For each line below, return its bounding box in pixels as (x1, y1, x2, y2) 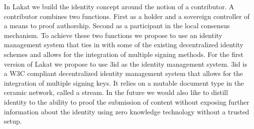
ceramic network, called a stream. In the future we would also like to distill (4, 87, 228, 97)
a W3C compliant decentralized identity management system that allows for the (4, 68, 243, 78)
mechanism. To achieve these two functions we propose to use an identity (4, 30, 222, 40)
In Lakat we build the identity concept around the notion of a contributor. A (4, 1, 234, 11)
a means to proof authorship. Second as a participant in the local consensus (4, 20, 230, 31)
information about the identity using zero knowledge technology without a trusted (4, 106, 250, 116)
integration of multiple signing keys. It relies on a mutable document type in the (4, 77, 244, 88)
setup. (4, 116, 22, 126)
